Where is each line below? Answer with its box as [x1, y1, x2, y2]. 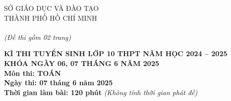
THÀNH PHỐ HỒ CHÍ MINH [4, 12, 97, 23]
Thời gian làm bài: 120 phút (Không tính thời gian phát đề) [4, 87, 198, 97]
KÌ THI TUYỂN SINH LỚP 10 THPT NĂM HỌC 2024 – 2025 [4, 48, 228, 59]
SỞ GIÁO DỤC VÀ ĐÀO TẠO [4, 3, 99, 13]
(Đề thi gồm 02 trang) [4, 32, 71, 42]
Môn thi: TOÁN [4, 67, 61, 78]
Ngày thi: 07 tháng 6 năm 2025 [4, 77, 113, 88]
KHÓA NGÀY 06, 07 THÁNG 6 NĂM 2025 [4, 58, 159, 68]
